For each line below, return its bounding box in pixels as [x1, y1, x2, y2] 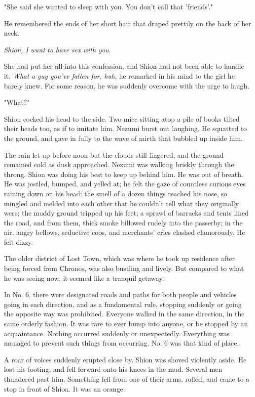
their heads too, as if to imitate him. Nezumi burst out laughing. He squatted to [4, 123, 247, 133]
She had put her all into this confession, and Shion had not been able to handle [4, 61, 244, 71]
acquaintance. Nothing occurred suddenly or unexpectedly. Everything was [4, 328, 230, 338]
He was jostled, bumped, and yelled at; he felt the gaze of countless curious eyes [4, 178, 246, 189]
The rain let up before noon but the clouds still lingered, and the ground [4, 149, 224, 160]
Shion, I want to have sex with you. [4, 44, 111, 54]
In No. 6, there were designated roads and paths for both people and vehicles [4, 289, 237, 300]
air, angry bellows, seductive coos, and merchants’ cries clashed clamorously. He [4, 227, 245, 237]
